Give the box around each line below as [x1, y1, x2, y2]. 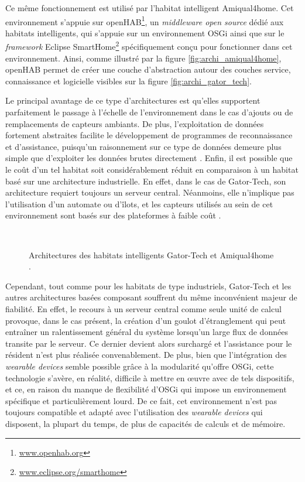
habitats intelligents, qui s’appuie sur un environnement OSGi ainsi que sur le [5, 26, 285, 39]
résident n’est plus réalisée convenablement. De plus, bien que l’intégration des [5, 348, 287, 361]
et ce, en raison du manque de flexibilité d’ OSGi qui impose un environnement [5, 383, 287, 395]
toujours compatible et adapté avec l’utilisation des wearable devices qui [5, 406, 263, 418]
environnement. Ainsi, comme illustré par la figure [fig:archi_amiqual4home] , [5, 52, 282, 64]
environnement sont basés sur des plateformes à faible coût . [5, 209, 221, 221]
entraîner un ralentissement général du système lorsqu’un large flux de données [5, 326, 288, 338]
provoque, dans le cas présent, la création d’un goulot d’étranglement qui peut [5, 314, 286, 326]
